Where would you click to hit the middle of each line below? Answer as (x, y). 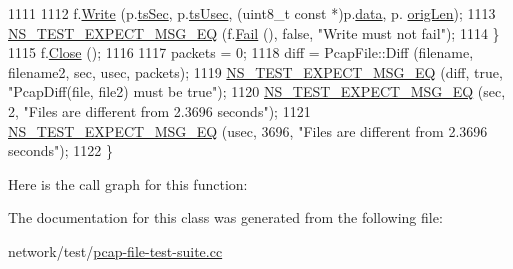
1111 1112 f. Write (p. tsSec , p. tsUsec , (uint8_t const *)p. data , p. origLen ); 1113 (252, 13)
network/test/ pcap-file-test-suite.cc (115, 250)
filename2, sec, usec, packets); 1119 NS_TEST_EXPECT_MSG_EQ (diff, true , (255, 71)
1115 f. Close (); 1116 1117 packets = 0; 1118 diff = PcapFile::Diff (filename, (241, 52)
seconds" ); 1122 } (60, 150)
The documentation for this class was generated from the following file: (225, 217)
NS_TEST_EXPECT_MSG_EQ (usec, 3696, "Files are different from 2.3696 (248, 130)
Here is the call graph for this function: (128, 183)
